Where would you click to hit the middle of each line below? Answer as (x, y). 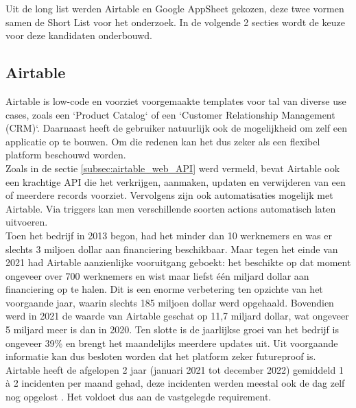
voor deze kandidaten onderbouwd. (79, 35)
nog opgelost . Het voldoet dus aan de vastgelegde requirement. (139, 397)
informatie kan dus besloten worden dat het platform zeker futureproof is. (161, 356)
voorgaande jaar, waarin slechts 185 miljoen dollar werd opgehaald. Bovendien (170, 302)
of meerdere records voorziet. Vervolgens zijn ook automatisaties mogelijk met (169, 195)
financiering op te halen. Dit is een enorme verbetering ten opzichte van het (164, 289)
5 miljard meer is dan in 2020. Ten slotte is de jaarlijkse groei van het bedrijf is (172, 329)
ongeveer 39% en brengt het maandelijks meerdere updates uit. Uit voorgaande (172, 343)
